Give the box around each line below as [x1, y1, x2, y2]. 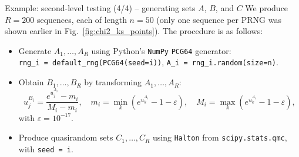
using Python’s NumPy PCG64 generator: [91, 44, 231, 56]
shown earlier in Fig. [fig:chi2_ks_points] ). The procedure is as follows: [5, 25, 263, 37]
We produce [245, 2, 288, 14]
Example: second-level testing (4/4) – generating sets [5, 2, 196, 14]
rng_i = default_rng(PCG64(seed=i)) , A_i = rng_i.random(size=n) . [18, 56, 278, 68]
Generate [18, 44, 52, 56]
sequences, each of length [36, 13, 127, 25]
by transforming [84, 76, 142, 88]
